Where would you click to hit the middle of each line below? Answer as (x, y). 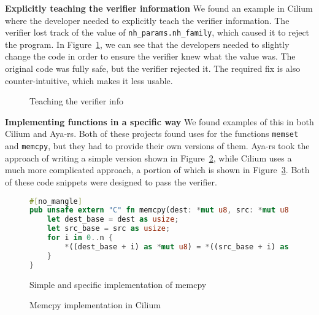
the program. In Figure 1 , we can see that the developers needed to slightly (147, 44)
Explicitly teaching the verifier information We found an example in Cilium (159, 8)
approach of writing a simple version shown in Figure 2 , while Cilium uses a (148, 157)
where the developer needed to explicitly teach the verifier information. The (147, 20)
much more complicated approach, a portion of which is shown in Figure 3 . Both (157, 170)
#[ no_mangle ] (56, 201)
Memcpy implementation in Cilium (95, 305)
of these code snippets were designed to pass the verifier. (111, 181)
